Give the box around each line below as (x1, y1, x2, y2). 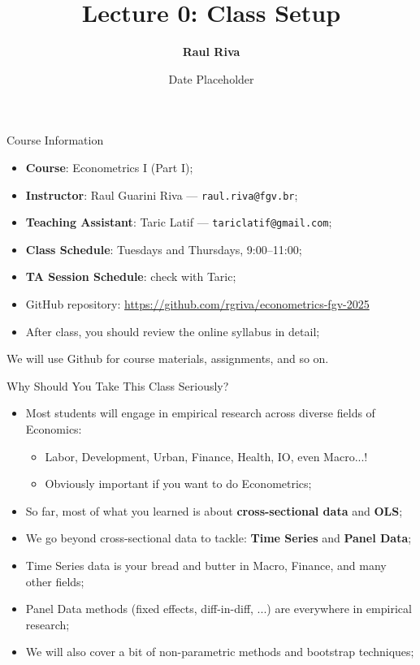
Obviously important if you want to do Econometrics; (45, 475, 312, 492)
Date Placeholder (168, 70, 254, 87)
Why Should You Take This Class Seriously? (6, 377, 229, 394)
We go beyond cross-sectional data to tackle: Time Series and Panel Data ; (25, 529, 412, 546)
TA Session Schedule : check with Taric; (25, 268, 236, 285)
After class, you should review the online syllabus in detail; (25, 322, 320, 339)
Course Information (6, 132, 104, 149)
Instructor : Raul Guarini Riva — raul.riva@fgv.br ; (25, 186, 298, 203)
